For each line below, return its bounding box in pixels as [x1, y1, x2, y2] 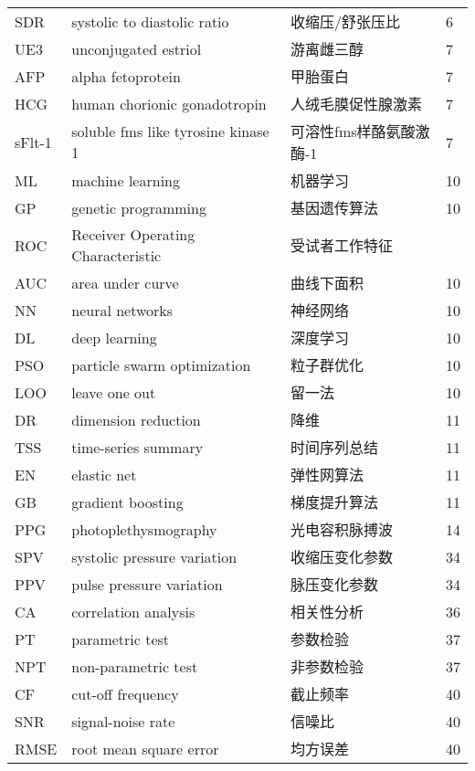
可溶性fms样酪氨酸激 [290, 121, 430, 142]
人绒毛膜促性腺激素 [290, 93, 423, 114]
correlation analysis [71, 600, 195, 622]
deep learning [71, 326, 157, 348]
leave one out [71, 381, 156, 403]
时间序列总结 [290, 437, 379, 458]
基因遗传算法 [290, 197, 379, 218]
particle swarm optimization [71, 354, 251, 375]
